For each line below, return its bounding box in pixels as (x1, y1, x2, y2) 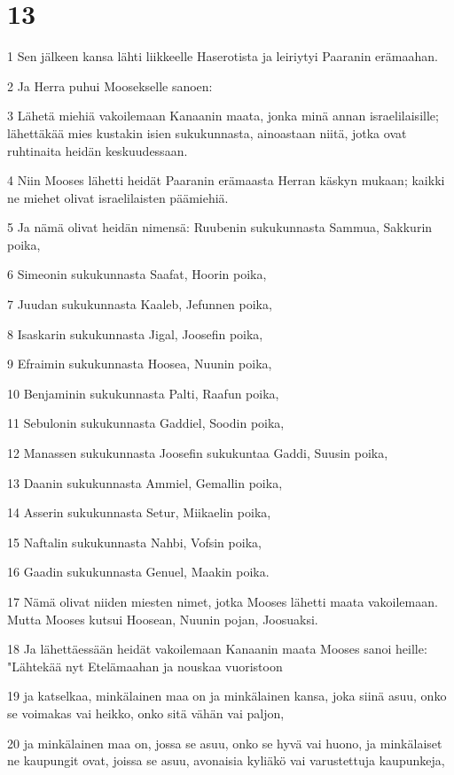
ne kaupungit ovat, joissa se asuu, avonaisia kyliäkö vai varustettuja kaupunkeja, (7, 751, 445, 770)
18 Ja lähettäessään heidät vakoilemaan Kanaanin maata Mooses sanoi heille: (7, 639, 427, 658)
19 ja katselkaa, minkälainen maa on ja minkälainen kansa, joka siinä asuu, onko (7, 686, 447, 705)
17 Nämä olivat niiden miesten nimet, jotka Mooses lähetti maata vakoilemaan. (7, 593, 438, 610)
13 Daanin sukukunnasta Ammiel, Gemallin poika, (7, 473, 283, 492)
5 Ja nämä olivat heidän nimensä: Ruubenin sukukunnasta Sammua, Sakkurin (7, 218, 433, 236)
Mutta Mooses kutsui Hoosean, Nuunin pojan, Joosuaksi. (7, 609, 318, 628)
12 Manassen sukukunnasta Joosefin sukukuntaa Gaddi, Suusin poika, (7, 444, 388, 462)
